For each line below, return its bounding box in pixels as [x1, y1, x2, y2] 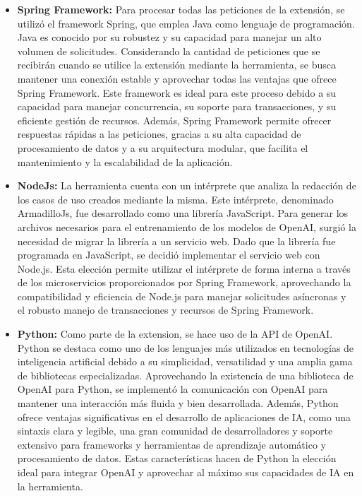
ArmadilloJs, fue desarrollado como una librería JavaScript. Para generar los [17, 206, 349, 220]
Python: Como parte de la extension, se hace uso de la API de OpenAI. [17, 326, 333, 341]
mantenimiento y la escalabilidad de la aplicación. [17, 154, 233, 169]
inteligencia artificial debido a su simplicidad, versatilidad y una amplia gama [17, 354, 353, 369]
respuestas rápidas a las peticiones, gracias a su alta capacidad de [17, 126, 301, 141]
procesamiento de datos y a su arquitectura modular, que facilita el [17, 140, 308, 155]
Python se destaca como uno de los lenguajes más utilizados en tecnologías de [17, 340, 354, 355]
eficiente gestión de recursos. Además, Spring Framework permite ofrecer [17, 112, 332, 127]
